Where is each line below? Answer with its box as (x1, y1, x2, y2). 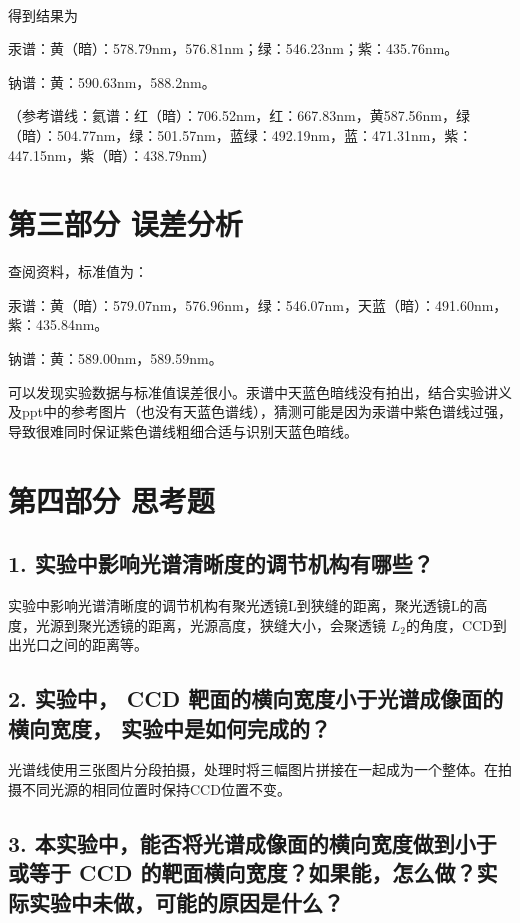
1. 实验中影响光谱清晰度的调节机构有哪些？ (8, 548, 434, 579)
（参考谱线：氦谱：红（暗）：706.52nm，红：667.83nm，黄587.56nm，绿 (8, 105, 471, 126)
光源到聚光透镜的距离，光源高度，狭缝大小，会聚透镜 (35, 614, 386, 635)
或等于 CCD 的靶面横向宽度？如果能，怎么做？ (8, 857, 477, 888)
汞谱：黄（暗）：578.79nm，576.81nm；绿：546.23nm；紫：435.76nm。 (8, 38, 459, 59)
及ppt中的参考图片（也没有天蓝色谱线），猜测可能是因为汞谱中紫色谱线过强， (8, 401, 513, 422)
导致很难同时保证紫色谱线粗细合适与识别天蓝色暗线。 (8, 420, 358, 441)
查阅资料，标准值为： (8, 261, 148, 282)
